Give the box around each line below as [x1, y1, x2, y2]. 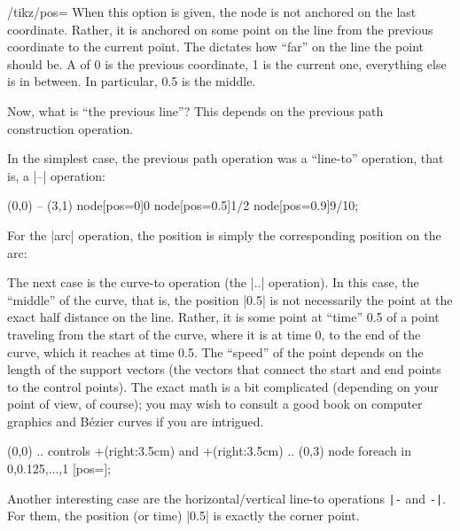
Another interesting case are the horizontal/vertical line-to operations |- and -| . [7, 488, 447, 507]
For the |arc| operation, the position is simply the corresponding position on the [7, 225, 441, 244]
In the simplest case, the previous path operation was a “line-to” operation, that [7, 149, 444, 168]
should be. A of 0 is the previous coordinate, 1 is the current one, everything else [7, 54, 447, 73]
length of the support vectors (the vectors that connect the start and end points [7, 360, 441, 379]
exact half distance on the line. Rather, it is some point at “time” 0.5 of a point [7, 308, 440, 326]
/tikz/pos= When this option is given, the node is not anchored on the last [7, 3, 417, 20]
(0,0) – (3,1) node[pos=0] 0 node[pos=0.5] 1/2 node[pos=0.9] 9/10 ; [7, 196, 359, 215]
